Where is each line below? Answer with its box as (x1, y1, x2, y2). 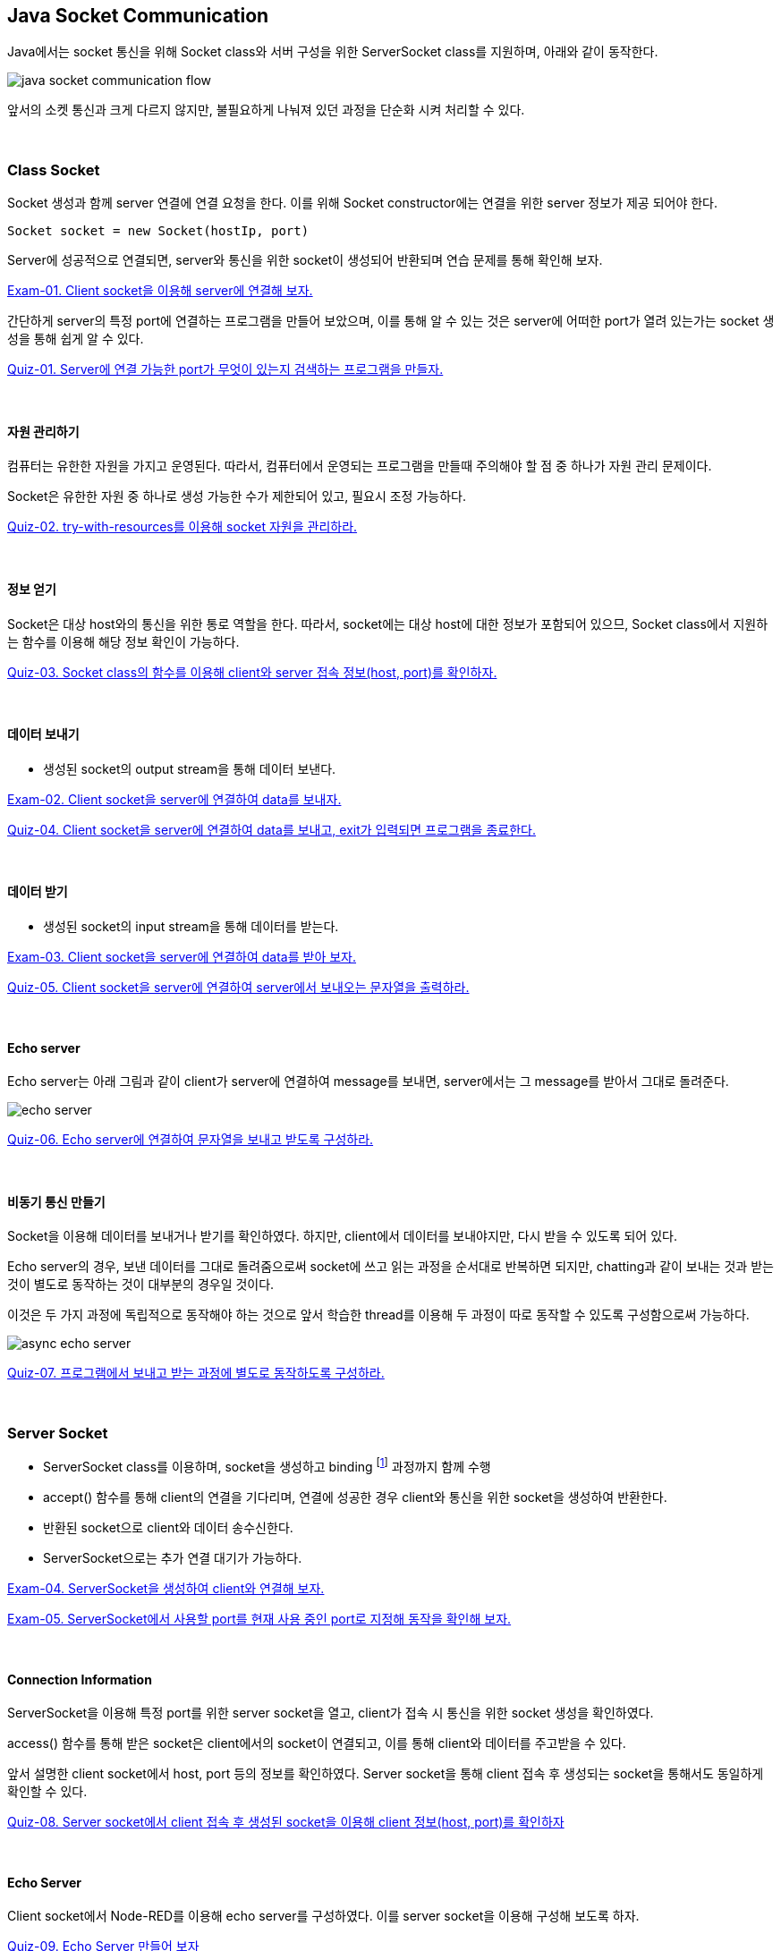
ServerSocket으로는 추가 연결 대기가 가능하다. (43, 1549, 302, 1565)
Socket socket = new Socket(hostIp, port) (7, 224, 310, 239)
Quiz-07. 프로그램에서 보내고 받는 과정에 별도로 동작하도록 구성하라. (7, 1365, 385, 1381)
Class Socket (7, 160, 100, 179)
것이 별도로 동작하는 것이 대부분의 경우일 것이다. (7, 1277, 275, 1293)
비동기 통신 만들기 (7, 1193, 106, 1209)
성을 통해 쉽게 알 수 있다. (7, 331, 144, 347)
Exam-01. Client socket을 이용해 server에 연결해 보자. (7, 283, 313, 299)
